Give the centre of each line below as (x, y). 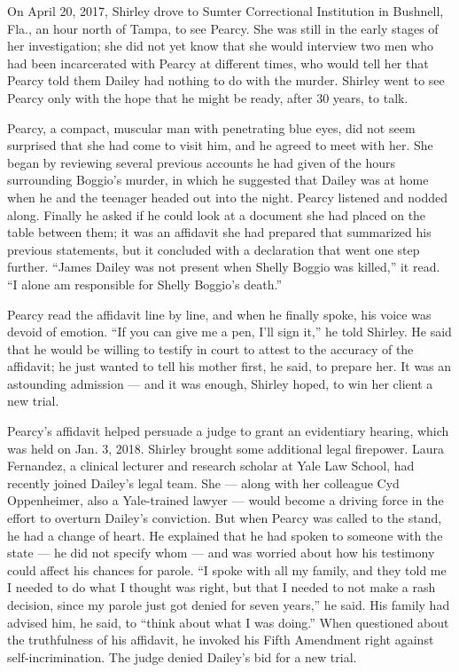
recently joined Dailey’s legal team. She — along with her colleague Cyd (203, 482)
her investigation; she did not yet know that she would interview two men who (220, 46)
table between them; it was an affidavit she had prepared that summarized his (219, 232)
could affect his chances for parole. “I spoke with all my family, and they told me (227, 569)
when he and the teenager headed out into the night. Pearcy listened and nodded (227, 197)
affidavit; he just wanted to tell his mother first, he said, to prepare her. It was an (229, 366)
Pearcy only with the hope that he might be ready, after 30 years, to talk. (208, 97)
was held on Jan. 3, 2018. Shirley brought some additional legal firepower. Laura (226, 448)
